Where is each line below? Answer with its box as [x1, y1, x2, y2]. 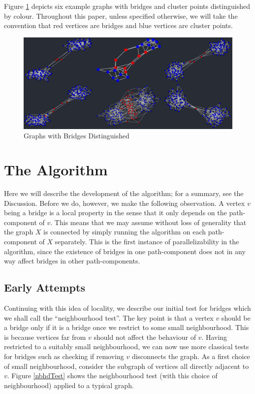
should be [221, 312, 251, 323]
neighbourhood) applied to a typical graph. [4, 380, 134, 390]
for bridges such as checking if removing [4, 351, 124, 361]
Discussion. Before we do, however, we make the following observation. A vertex [4, 197, 245, 208]
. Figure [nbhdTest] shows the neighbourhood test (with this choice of [7, 370, 218, 381]
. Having [201, 331, 227, 342]
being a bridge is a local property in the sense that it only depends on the [4, 207, 227, 218]
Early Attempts [4, 280, 85, 295]
